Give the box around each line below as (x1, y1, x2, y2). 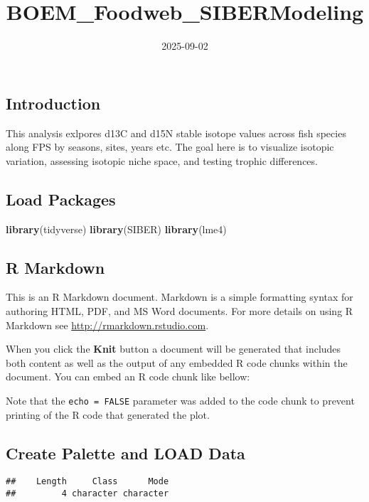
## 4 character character (6, 488, 169, 498)
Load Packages (6, 188, 116, 210)
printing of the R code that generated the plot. (6, 407, 210, 422)
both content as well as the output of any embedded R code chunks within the (6, 355, 348, 370)
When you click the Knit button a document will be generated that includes (6, 341, 341, 356)
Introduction (6, 92, 101, 114)
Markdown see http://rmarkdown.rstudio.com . (6, 317, 209, 332)
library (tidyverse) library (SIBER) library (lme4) (6, 221, 227, 236)
